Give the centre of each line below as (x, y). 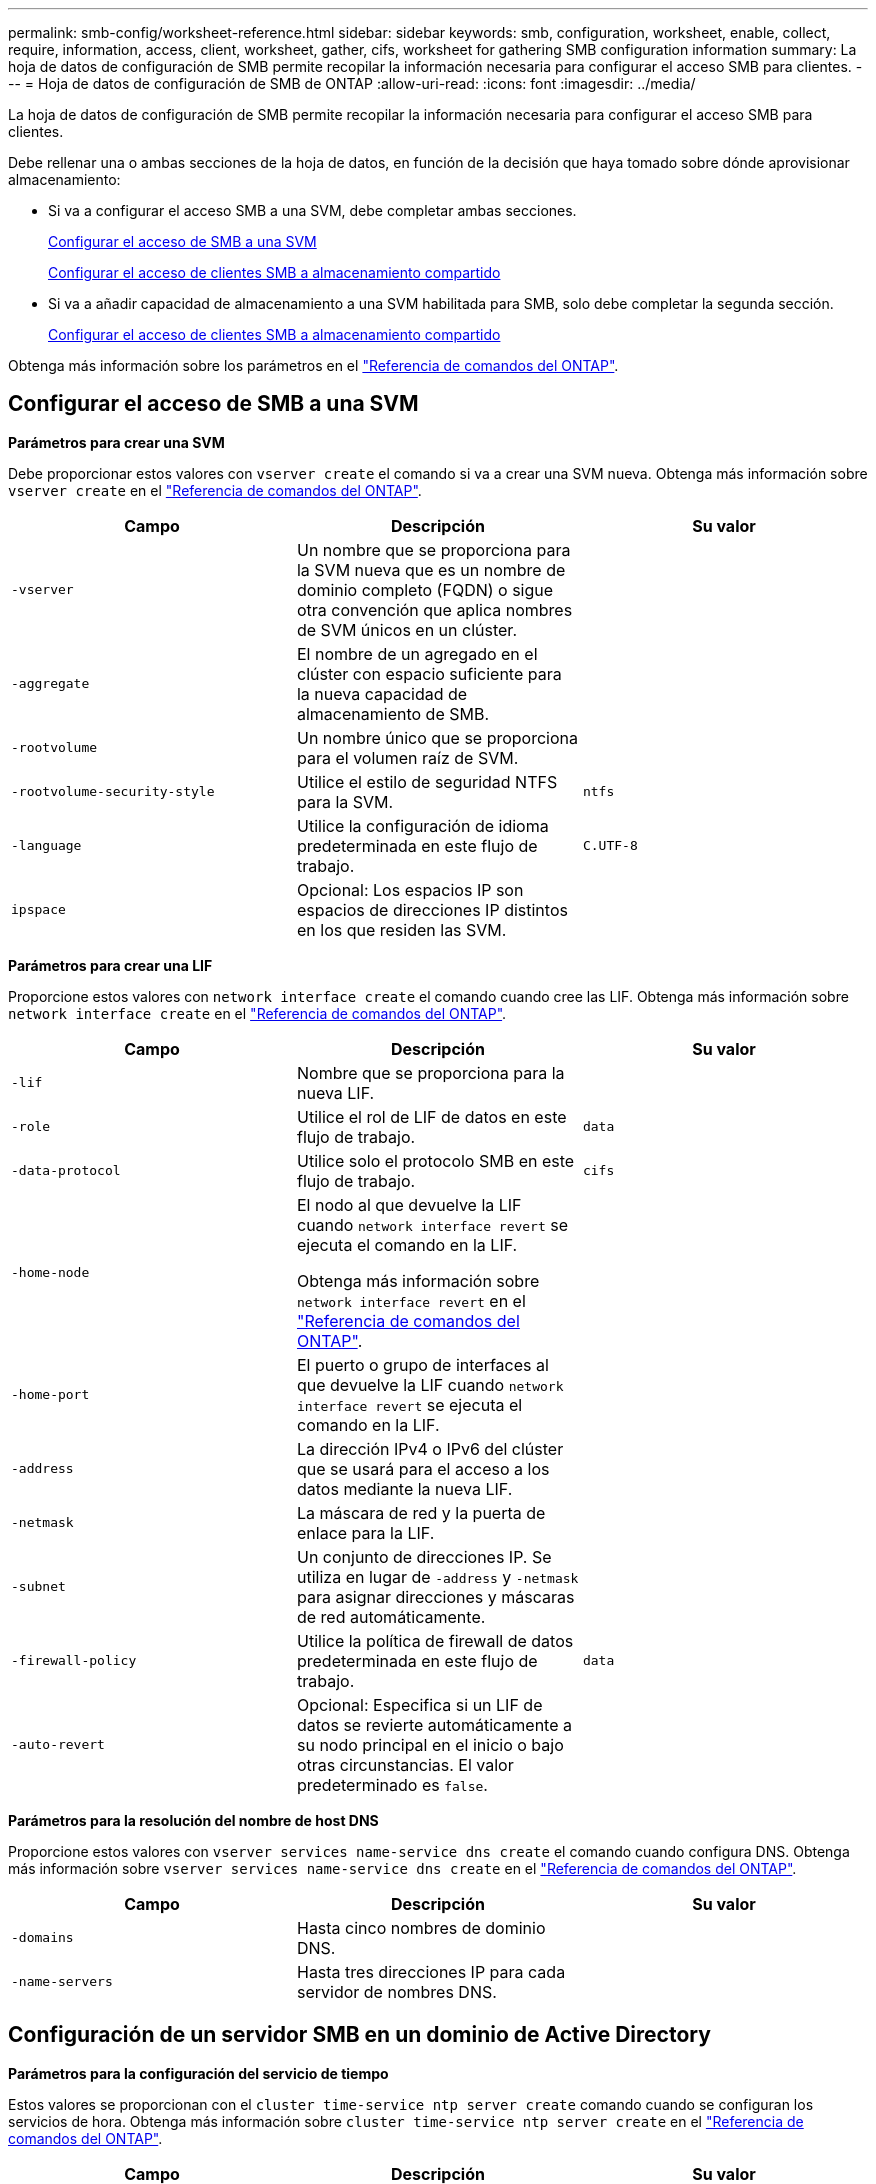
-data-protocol (66, 1171)
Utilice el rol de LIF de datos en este (431, 1116)
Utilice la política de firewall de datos (435, 1640)
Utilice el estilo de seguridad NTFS (427, 781)
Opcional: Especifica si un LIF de (419, 1704)
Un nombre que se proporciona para (433, 549)
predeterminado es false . (392, 1784)
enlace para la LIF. (365, 1532)
